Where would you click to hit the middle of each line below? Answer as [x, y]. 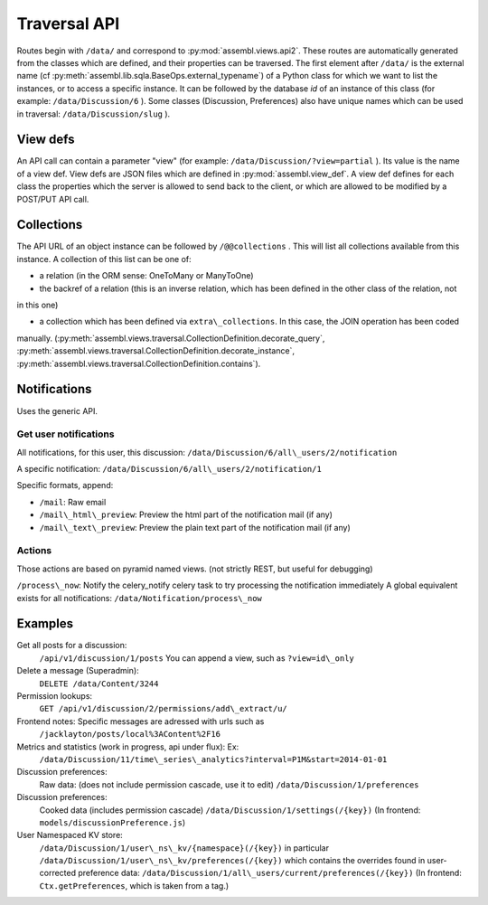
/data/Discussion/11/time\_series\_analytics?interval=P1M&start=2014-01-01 [213, 759]
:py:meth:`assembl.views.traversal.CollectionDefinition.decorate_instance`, [156, 351]
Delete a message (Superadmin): [78, 671]
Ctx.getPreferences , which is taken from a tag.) [134, 885]
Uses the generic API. [57, 410]
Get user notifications [66, 434]
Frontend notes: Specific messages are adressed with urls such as [141, 721]
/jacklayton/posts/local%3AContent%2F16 [130, 734]
